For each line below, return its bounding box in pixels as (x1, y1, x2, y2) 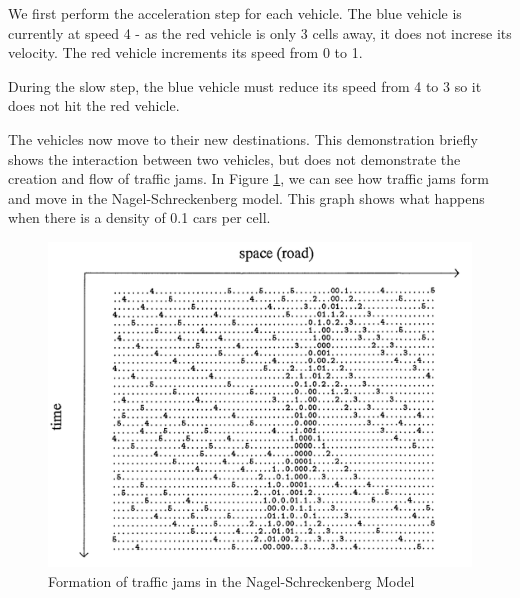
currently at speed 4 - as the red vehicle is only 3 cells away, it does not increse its (8, 22, 512, 43)
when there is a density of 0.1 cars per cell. (8, 207, 271, 228)
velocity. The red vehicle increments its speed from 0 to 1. (8, 42, 363, 63)
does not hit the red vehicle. (8, 95, 180, 116)
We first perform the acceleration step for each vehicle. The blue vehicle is (8, 3, 462, 23)
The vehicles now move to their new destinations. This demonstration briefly (8, 128, 478, 149)
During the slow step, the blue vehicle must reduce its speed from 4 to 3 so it (8, 75, 482, 96)
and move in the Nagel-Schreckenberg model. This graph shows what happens (8, 187, 485, 208)
